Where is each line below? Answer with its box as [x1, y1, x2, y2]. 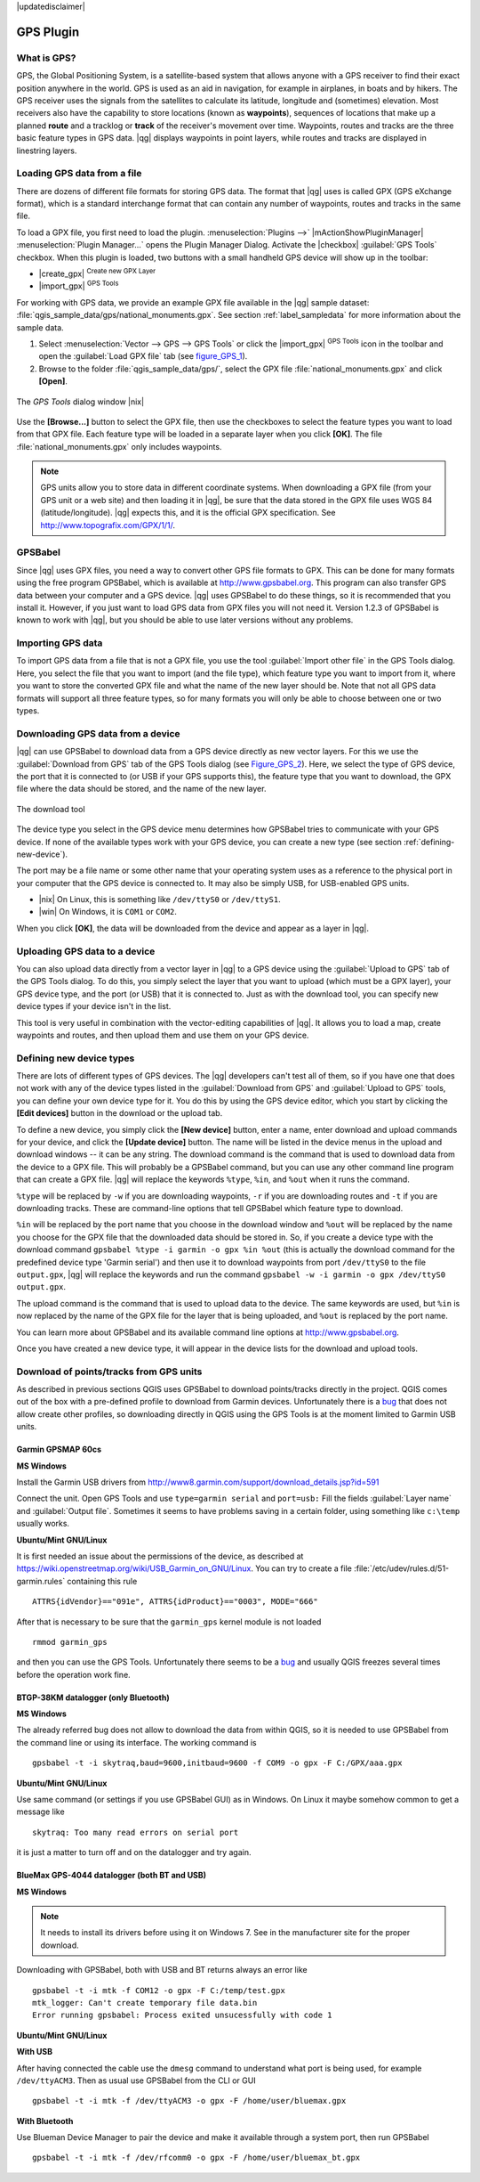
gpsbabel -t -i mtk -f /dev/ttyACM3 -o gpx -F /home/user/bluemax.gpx [32, 2096, 347, 2106]
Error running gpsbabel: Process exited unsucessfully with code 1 [32, 2010, 332, 2021]
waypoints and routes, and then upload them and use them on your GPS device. [16, 1030, 309, 1040]
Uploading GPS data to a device [16, 945, 156, 957]
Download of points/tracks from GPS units [16, 1365, 203, 1378]
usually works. [16, 1518, 70, 1529]
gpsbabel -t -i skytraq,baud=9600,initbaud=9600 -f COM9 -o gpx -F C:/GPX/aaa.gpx [32, 1758, 403, 1768]
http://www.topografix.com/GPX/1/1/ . [40, 519, 175, 530]
